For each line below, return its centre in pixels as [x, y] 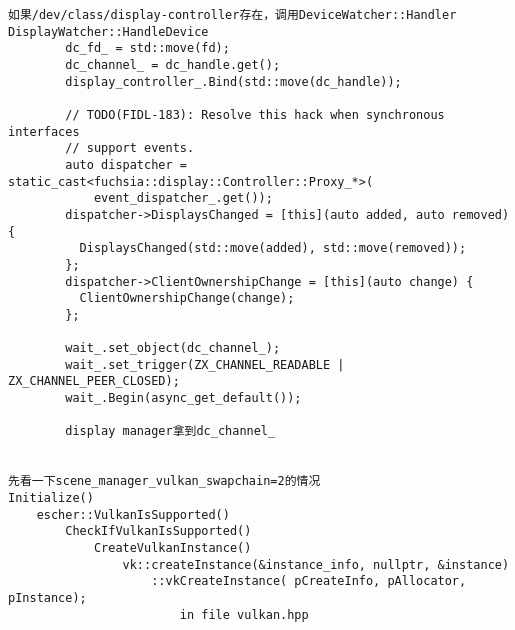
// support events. [130, 148]
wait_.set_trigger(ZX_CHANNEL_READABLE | [205, 364]
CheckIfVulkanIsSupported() [158, 531]
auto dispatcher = [126, 164]
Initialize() [51, 498]
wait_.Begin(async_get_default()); [183, 398]
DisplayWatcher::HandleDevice [108, 31]
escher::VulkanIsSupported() [133, 514]
